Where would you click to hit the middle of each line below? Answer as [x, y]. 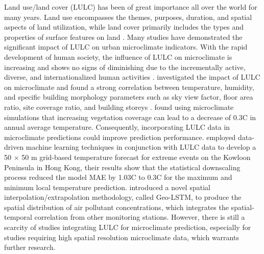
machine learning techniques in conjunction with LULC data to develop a [141, 147]
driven [14, 147]
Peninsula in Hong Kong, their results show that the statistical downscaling [122, 167]
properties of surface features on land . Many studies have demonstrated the [123, 37]
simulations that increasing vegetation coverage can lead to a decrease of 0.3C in [130, 117]
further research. [30, 247]
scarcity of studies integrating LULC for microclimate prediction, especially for [128, 227]
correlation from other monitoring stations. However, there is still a [140, 217]
